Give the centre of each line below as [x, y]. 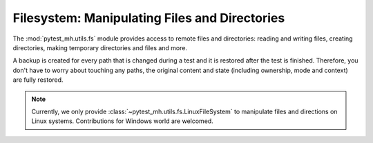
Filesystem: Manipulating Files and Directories [149, 18]
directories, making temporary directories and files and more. [100, 47]
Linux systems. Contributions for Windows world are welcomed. [122, 121]
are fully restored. [38, 80]
